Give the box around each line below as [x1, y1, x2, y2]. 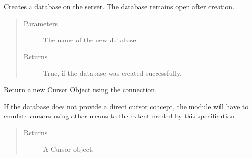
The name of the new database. [43, 35, 138, 45]
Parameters [23, 18, 58, 28]
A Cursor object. [43, 144, 94, 154]
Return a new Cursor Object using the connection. [4, 84, 157, 94]
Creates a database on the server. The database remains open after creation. [4, 1, 235, 11]
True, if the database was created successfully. [43, 68, 182, 78]
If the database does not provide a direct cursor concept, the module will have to [4, 101, 249, 111]
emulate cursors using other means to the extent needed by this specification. [4, 111, 237, 121]
